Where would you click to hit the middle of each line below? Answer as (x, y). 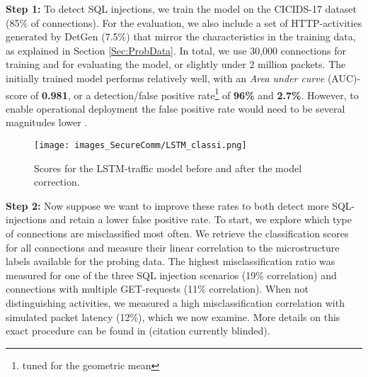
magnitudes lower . (47, 122)
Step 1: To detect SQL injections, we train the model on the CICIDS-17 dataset (182, 9)
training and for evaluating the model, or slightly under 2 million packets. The (176, 64)
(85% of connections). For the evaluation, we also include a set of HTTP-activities (184, 22)
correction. (57, 182)
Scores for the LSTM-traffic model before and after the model (168, 168)
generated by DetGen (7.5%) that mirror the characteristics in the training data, (181, 36)
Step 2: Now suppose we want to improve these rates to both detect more (167, 205)
